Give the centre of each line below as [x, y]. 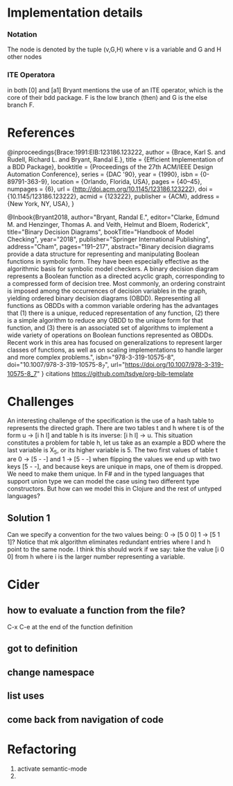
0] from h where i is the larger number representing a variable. [96, 557]
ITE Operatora [31, 75]
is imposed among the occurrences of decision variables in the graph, [107, 291]
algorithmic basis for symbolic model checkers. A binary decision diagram [113, 268]
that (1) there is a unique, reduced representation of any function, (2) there [113, 313]
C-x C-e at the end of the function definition [70, 627]
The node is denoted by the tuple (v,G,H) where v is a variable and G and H [114, 49]
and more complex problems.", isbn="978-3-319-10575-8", [91, 357]
